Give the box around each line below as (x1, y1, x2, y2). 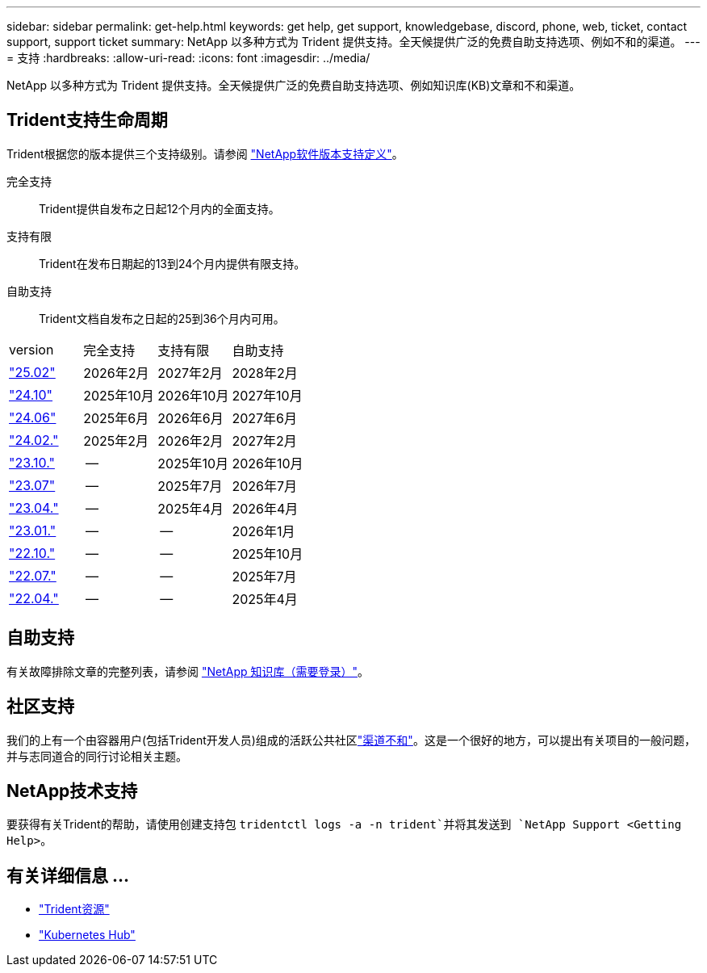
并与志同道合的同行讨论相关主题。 (6, 749, 187, 763)
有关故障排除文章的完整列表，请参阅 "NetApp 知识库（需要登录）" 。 (6, 664, 370, 678)
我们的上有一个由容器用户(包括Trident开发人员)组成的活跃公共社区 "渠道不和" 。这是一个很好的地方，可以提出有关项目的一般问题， (6, 732, 696, 747)
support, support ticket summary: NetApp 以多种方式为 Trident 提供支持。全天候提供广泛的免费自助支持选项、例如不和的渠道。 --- (6, 35, 701, 48)
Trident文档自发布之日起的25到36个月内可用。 (39, 311, 285, 325)
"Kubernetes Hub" (39, 928, 136, 942)
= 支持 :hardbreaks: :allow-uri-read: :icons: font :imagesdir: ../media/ (6, 51, 370, 65)
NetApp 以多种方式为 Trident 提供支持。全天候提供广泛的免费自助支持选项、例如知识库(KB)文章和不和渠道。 (6, 78, 581, 92)
